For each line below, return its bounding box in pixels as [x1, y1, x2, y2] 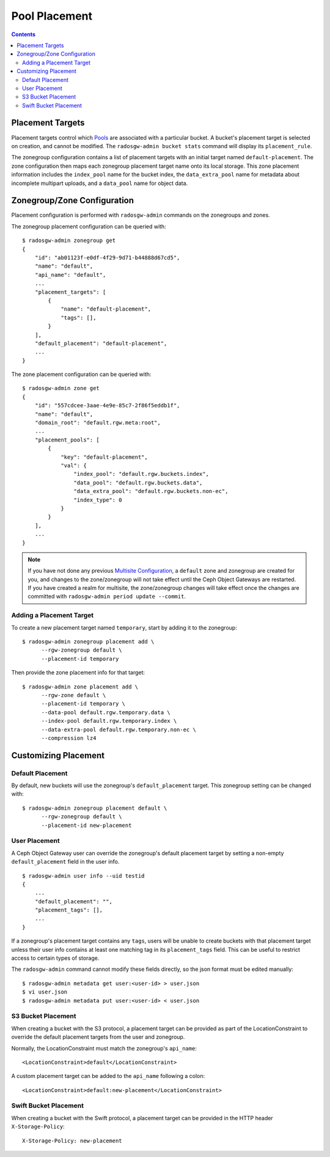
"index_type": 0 [73, 496, 122, 503]
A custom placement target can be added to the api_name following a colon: [11, 1072, 205, 1080]
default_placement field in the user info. [11, 858, 120, 865]
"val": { [61, 462, 87, 469]
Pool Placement [11, 9, 93, 23]
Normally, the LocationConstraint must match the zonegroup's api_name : [11, 1044, 197, 1052]
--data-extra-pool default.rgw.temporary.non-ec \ [41, 726, 197, 733]
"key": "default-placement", [61, 453, 148, 461]
